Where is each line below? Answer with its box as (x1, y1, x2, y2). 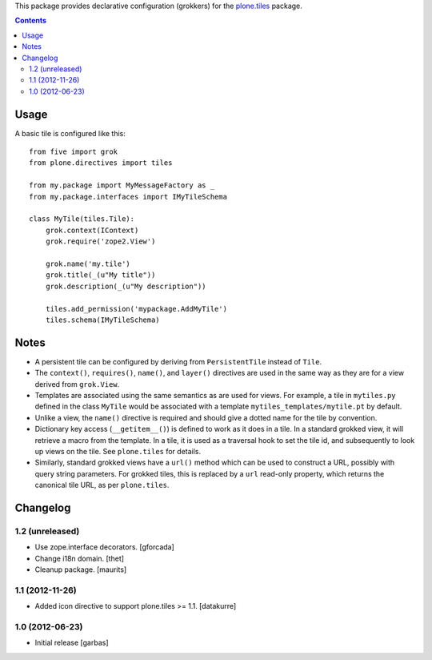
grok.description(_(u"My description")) (45, 281, 207, 291)
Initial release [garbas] (34, 638, 109, 648)
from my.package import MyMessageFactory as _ (29, 181, 215, 190)
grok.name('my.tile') (45, 259, 131, 268)
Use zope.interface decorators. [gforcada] (34, 542, 175, 552)
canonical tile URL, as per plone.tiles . (34, 481, 170, 490)
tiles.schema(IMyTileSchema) (45, 315, 160, 324)
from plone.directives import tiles (29, 159, 173, 167)
